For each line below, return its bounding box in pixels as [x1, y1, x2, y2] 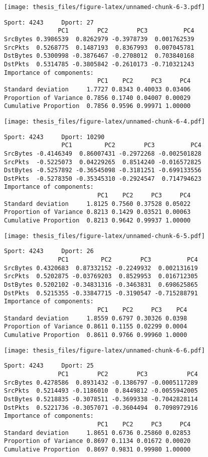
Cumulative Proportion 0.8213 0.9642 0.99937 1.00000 [4, 217, 191, 224]
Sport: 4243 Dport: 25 [4, 362, 94, 370]
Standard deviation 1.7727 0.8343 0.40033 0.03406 [4, 85, 191, 93]
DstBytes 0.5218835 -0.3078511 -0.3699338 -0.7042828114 [4, 395, 198, 403]
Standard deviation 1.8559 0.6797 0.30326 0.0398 [4, 314, 187, 322]
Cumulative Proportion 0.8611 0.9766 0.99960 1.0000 [4, 331, 187, 338]
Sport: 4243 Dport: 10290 [4, 133, 105, 141]
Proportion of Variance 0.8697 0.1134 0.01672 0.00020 [4, 437, 191, 445]
